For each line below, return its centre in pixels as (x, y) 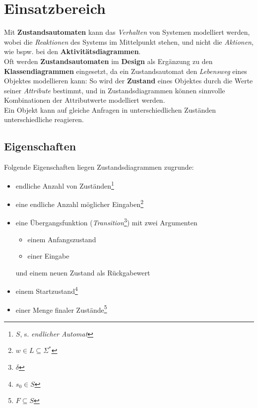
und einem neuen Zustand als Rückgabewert (83, 272)
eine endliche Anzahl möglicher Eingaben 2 (80, 203)
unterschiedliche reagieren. (44, 119)
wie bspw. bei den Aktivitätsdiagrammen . (72, 51)
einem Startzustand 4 (47, 290)
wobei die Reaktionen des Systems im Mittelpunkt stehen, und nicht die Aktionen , (129, 41)
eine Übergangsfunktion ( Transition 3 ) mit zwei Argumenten (106, 222)
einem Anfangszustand (62, 239)
